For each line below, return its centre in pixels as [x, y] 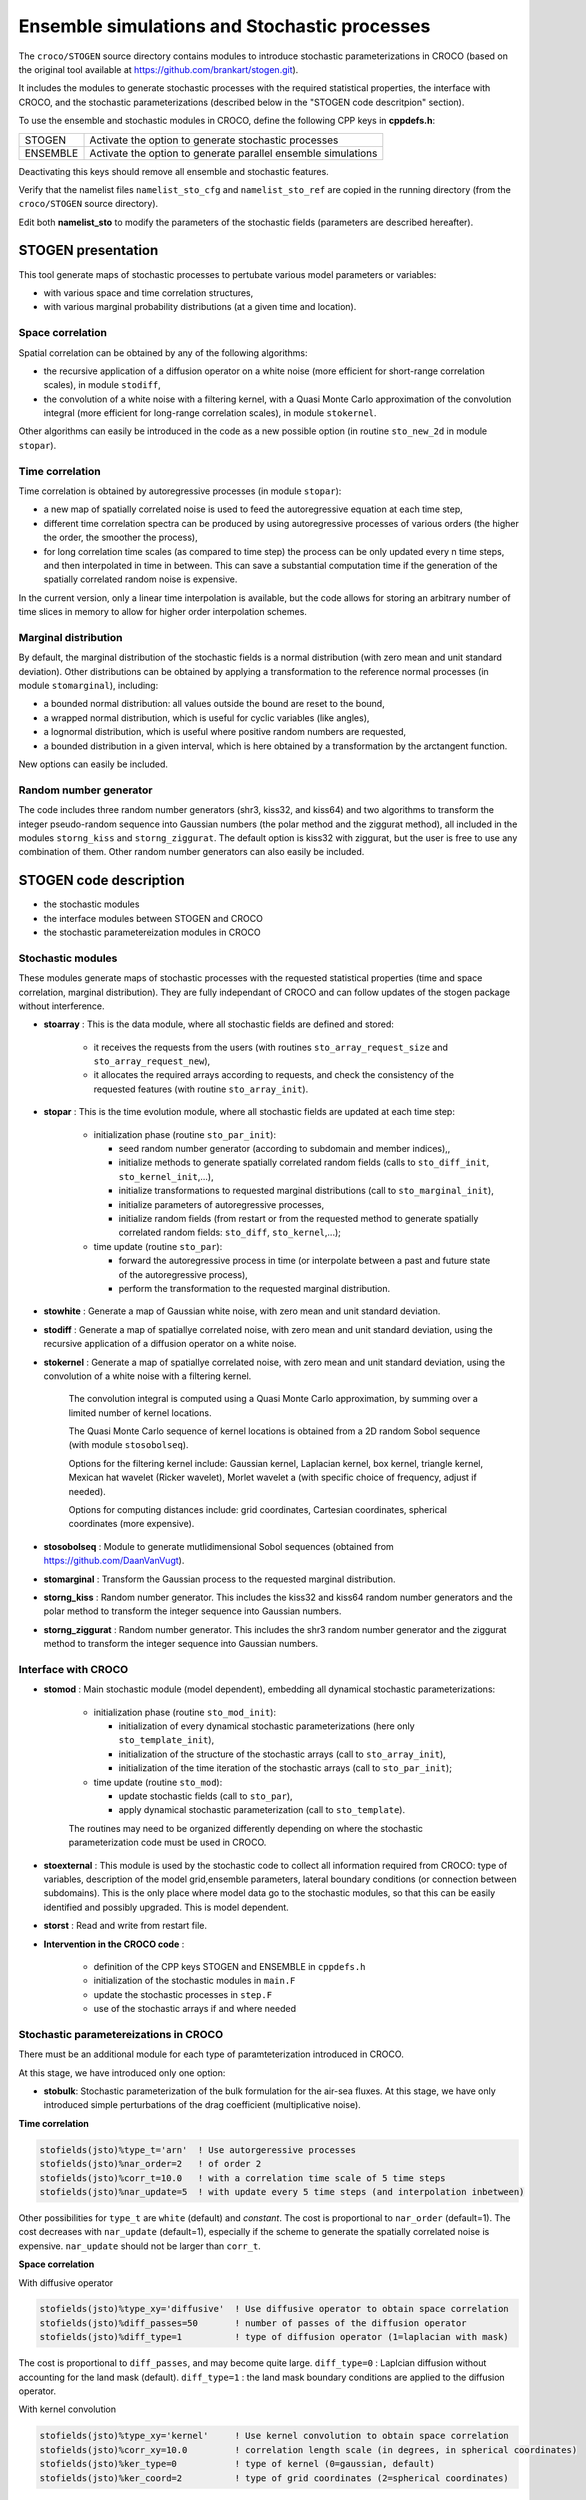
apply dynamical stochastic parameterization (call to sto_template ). [261, 1810]
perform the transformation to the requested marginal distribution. [254, 1288]
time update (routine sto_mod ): [158, 1782]
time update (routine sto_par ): [158, 1246]
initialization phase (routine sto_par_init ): [185, 1134]
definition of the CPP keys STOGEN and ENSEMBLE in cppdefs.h [229, 1966]
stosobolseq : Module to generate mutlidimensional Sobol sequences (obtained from [218, 1546]
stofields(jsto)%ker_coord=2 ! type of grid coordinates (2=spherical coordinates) [274, 2478]
